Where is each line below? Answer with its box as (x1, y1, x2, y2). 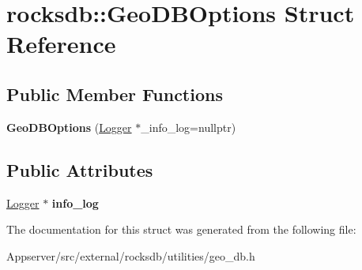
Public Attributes (6, 157, 153, 182)
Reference (6, 28, 116, 60)
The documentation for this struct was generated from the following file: (6, 221, 356, 238)
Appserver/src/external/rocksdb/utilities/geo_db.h (6, 247, 255, 264)
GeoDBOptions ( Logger (6, 118, 132, 135)
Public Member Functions (6, 81, 223, 106)
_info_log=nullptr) (141, 118, 236, 135)
